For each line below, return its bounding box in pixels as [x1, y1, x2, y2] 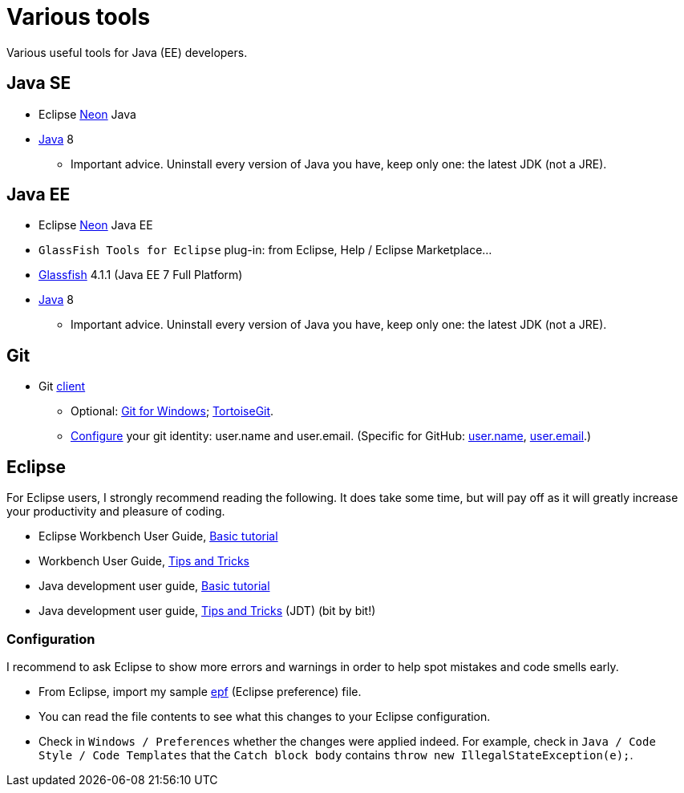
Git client [38, 379, 86, 394]
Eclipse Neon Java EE [38, 218, 153, 233]
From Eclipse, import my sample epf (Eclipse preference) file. [38, 684, 362, 698]
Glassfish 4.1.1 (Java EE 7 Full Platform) [38, 268, 243, 282]
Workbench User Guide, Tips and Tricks [38, 554, 249, 568]
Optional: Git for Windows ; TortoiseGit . [71, 404, 274, 419]
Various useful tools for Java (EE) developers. [6, 45, 248, 59]
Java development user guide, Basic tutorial [38, 579, 270, 593]
